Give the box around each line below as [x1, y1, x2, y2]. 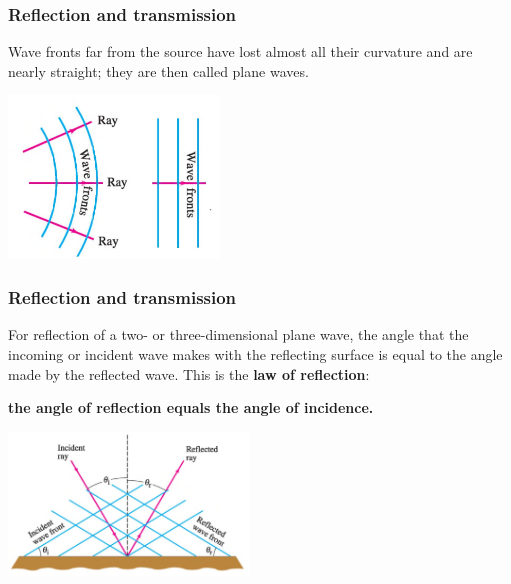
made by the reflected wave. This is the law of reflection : [8, 363, 370, 384]
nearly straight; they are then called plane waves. [8, 60, 309, 81]
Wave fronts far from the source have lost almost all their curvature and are [8, 41, 473, 62]
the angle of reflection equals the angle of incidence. [8, 397, 374, 418]
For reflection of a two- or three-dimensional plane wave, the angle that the [8, 324, 469, 345]
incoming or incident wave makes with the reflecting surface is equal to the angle [8, 344, 503, 364]
